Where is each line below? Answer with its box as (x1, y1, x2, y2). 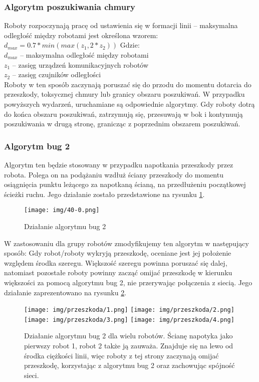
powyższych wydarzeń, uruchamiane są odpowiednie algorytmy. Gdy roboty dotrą (4, 98, 255, 109)
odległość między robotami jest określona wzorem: (4, 30, 158, 40)
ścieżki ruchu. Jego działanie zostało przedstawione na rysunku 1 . (4, 188, 205, 199)
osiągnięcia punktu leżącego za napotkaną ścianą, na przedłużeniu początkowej (4, 179, 246, 189)
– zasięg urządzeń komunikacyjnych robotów (12, 59, 149, 70)
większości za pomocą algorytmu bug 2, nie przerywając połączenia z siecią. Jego (4, 277, 252, 287)
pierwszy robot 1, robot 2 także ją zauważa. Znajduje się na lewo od (24, 340, 233, 351)
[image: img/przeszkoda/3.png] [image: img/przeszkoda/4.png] (24, 316, 234, 323)
